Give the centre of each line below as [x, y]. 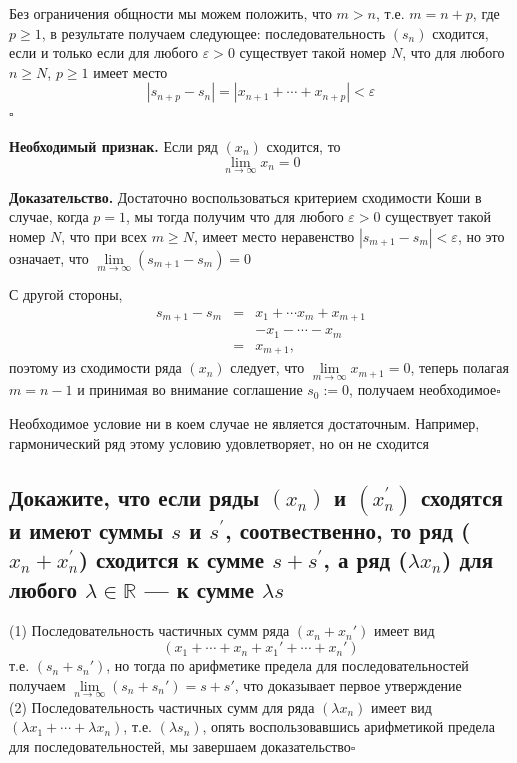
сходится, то [303, 145]
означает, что [49, 257]
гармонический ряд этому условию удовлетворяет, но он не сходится [219, 442]
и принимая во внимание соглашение [190, 389]
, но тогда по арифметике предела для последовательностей [287, 665]
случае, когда [49, 216]
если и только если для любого [104, 52]
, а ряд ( [365, 559]
